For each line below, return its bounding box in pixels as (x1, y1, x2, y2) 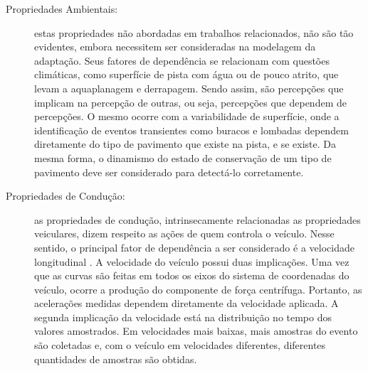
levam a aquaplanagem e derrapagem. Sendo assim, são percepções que (34, 80, 344, 95)
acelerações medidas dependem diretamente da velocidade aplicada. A (34, 296, 339, 311)
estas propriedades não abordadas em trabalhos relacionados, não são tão (34, 25, 354, 40)
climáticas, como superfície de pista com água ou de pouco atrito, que (34, 67, 339, 82)
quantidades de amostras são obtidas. (34, 351, 197, 366)
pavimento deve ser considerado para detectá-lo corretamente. (34, 164, 304, 179)
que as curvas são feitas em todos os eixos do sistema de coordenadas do (34, 268, 349, 283)
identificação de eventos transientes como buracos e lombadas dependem (34, 122, 349, 137)
